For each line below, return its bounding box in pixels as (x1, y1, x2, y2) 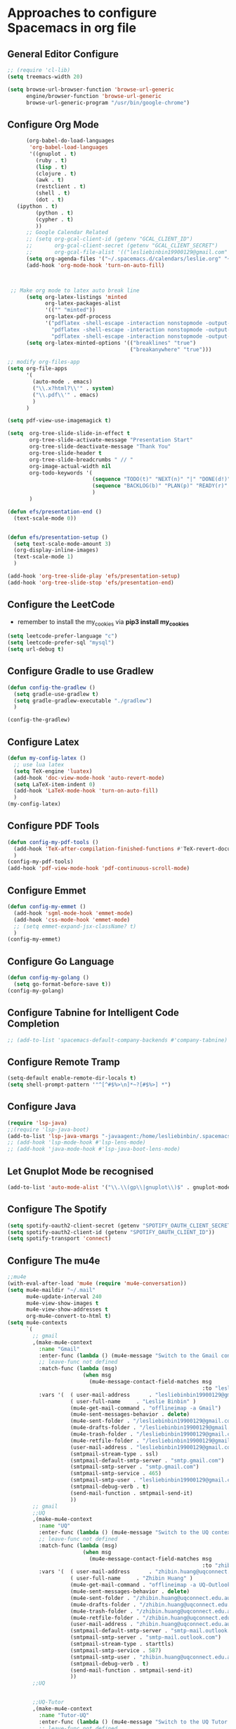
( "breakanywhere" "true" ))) (129, 346, 212, 353)
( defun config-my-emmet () (7, 903, 86, 910)
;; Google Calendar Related (25, 229, 109, 236)
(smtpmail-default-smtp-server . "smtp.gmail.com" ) (70, 1457, 225, 1464)
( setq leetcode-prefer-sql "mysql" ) (7, 640, 114, 647)
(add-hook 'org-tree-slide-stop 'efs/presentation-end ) (7, 579, 174, 586)
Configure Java (7, 1101, 77, 1113)
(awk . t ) (35, 176, 65, 184)
